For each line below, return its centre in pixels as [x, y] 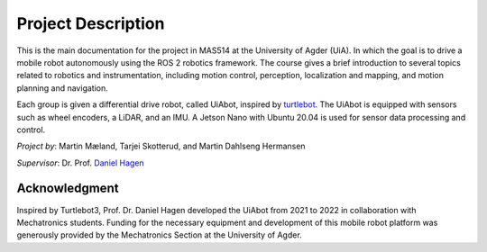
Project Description [91, 23]
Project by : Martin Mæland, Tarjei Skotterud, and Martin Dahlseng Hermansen [161, 146]
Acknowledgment [68, 189]
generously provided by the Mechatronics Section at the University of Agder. [159, 235]
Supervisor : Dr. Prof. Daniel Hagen [80, 163]
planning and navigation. [62, 88]
